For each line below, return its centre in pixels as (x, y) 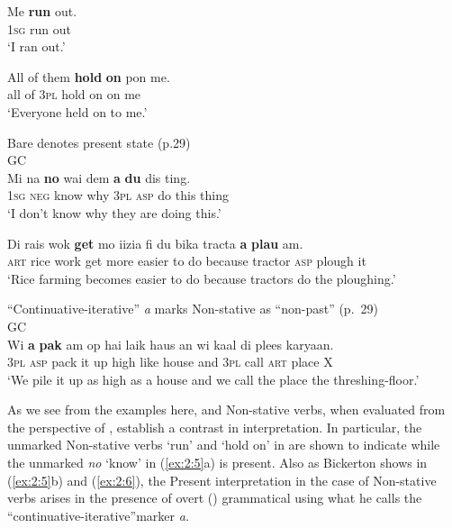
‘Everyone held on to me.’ (77, 111)
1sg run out (40, 28)
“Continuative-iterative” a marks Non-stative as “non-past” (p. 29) (193, 309)
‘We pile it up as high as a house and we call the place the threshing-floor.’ (213, 379)
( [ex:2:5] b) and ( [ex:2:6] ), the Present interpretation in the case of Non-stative (222, 480)
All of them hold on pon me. (89, 76)
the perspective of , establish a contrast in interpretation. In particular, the (215, 427)
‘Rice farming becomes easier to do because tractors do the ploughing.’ (202, 278)
